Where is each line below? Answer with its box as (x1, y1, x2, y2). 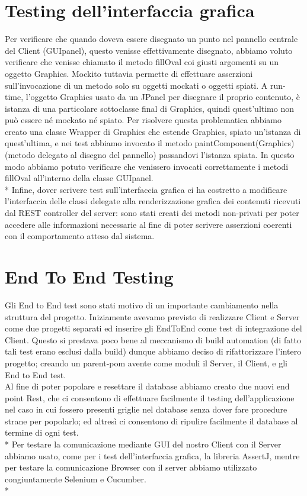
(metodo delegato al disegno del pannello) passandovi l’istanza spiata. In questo (5, 149, 295, 161)
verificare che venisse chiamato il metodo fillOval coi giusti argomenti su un (5, 56, 279, 68)
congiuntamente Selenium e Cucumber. (5, 472, 146, 485)
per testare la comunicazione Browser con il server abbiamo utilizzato (5, 461, 257, 474)
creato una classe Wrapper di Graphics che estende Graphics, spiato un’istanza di (5, 125, 301, 137)
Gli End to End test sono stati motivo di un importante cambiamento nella (5, 298, 279, 311)
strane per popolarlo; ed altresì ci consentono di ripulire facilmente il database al (5, 414, 298, 427)
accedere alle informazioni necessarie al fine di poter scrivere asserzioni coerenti (5, 218, 292, 230)
